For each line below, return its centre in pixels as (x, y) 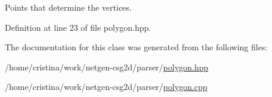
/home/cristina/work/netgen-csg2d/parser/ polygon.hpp (107, 67)
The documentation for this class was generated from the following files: (136, 47)
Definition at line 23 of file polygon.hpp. (78, 27)
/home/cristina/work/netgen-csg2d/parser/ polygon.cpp (106, 87)
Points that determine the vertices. (68, 7)
